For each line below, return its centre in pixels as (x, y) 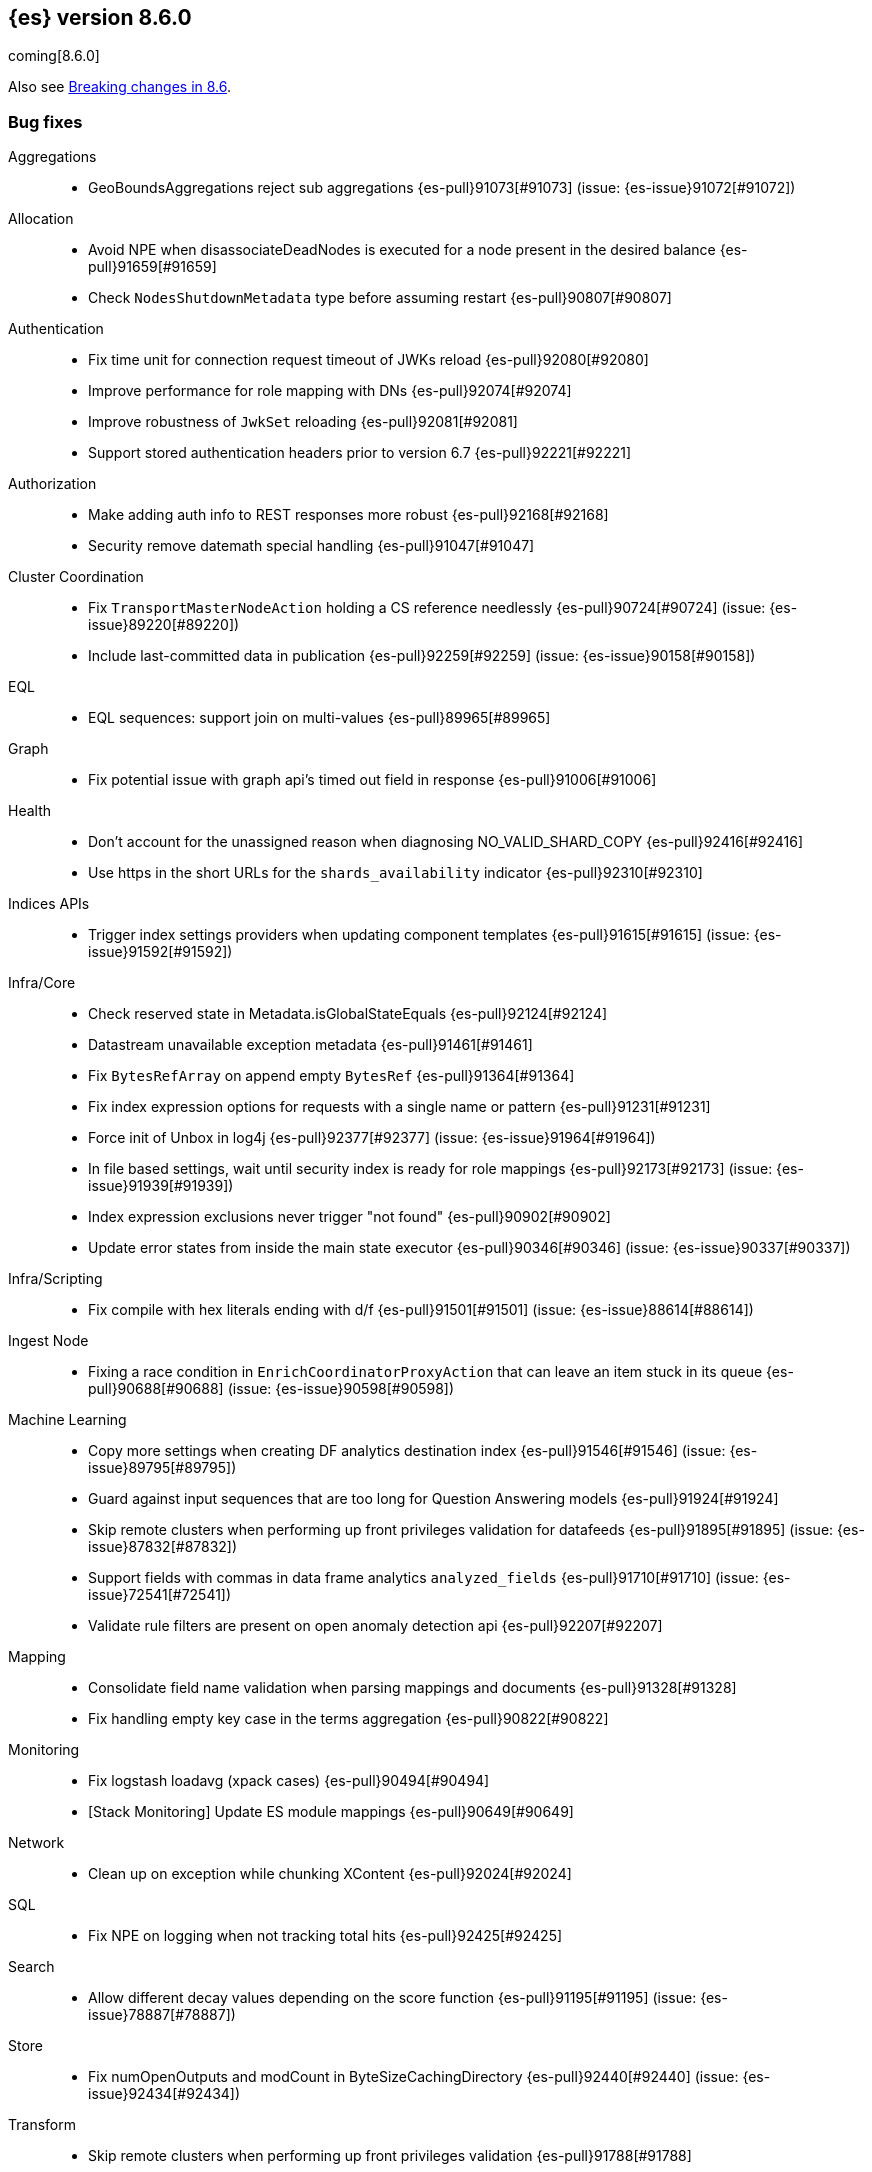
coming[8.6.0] (54, 56)
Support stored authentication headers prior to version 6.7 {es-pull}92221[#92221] (360, 453)
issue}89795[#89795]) (162, 1468)
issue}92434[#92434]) (164, 2094)
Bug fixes (45, 121)
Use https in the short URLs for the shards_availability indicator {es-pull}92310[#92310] (395, 873)
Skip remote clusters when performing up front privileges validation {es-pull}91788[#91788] (390, 2156)
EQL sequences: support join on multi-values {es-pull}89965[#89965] (319, 718)
